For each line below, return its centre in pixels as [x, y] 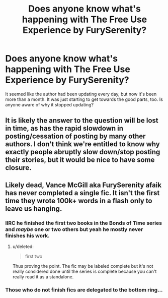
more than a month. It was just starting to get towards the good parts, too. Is [84, 99]
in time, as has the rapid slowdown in [64, 128]
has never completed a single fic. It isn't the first [82, 193]
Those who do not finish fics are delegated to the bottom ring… [84, 289]
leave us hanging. [34, 208]
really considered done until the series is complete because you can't [85, 272]
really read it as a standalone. [43, 277]
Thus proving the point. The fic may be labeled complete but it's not [83, 266]
